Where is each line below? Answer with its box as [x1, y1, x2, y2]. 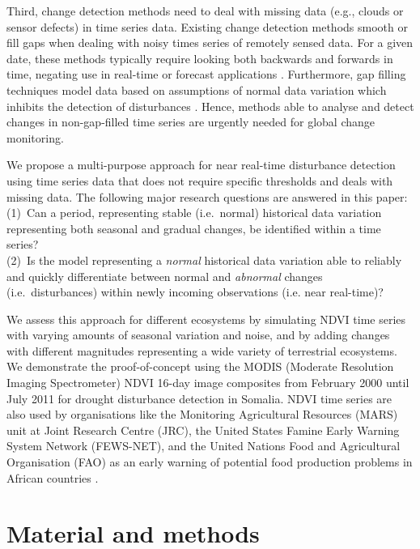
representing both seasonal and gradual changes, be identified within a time [6, 219, 381, 236]
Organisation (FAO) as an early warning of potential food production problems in [6, 453, 413, 470]
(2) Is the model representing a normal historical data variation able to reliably [6, 251, 402, 268]
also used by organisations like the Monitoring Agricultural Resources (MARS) [6, 406, 398, 423]
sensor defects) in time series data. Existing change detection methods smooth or [6, 18, 408, 35]
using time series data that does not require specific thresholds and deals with [6, 172, 393, 189]
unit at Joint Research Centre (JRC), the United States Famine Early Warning [6, 421, 400, 438]
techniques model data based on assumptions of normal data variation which [6, 81, 387, 98]
